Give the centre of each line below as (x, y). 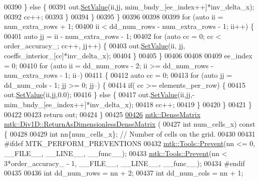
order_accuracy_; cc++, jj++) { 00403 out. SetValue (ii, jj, (95, 46)
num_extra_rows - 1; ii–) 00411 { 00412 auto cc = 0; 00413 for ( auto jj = (118, 75)
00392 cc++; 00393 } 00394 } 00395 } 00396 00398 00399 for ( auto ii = (114, 16)
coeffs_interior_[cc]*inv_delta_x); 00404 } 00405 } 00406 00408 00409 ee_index (128, 55)
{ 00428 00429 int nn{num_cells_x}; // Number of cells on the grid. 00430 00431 (130, 133)
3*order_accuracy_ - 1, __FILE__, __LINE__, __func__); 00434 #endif (124, 163)
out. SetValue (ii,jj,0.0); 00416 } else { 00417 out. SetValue (91, 94)
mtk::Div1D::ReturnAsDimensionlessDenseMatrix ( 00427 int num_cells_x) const (130, 124)
